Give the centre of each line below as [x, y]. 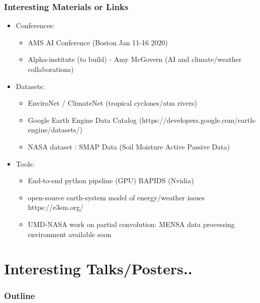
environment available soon [70, 234]
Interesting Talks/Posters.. [98, 269]
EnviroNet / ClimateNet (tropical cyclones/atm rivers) [112, 103]
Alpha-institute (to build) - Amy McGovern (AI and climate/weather [135, 59]
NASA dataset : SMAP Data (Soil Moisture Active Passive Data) [129, 146]
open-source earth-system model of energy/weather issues [116, 197]
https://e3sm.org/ [56, 207]
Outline [20, 296]
